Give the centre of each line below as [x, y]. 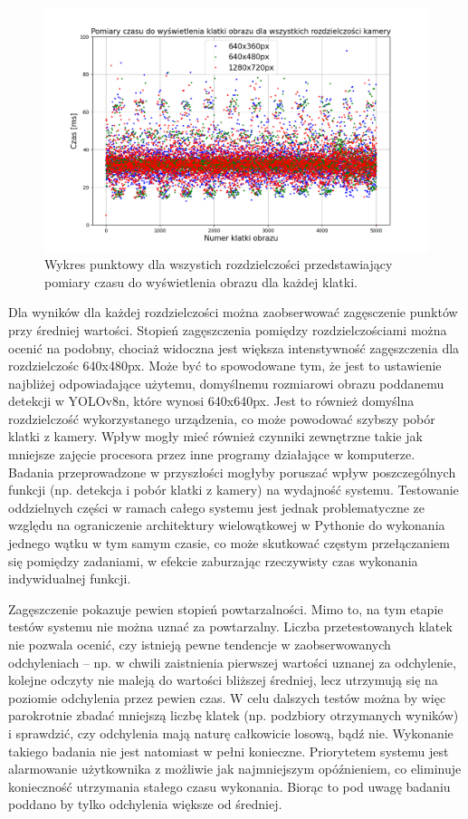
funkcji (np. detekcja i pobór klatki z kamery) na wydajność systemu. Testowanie [234, 490]
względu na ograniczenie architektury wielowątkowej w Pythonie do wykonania [227, 525]
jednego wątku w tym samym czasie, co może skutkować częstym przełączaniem [229, 543]
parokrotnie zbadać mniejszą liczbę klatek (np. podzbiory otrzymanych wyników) [234, 715]
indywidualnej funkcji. [70, 578]
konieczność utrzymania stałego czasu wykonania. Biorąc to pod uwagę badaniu [229, 786]
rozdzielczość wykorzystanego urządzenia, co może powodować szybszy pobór [222, 418]
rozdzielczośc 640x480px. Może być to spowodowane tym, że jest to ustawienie [225, 366]
